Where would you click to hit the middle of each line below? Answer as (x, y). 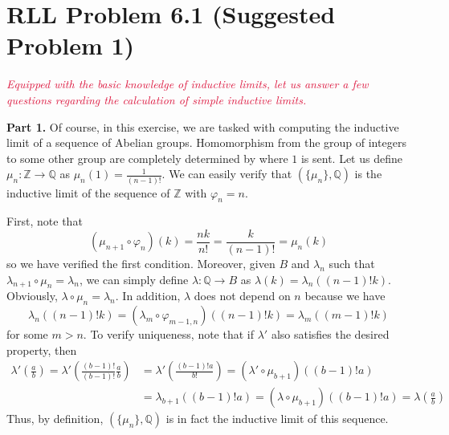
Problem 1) (71, 45)
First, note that (45, 221)
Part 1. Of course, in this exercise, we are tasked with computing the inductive (203, 126)
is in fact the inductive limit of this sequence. (277, 419)
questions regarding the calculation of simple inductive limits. (157, 99)
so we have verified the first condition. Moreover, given (141, 264)
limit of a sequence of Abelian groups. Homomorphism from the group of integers (206, 142)
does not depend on (242, 296)
